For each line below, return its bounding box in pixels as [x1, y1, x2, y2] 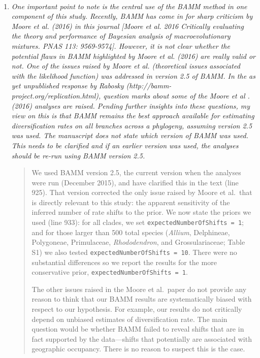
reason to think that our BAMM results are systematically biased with [31, 294, 252, 304]
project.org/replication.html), [11, 90, 101, 101]
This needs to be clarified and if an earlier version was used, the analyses [11, 140, 239, 150]
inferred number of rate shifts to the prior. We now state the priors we [31, 207, 251, 217]
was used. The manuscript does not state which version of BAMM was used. [11, 130, 248, 141]
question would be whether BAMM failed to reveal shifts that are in [31, 323, 244, 334]
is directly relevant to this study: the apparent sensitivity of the [31, 197, 230, 207]
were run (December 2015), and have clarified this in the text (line [31, 177, 239, 187]
